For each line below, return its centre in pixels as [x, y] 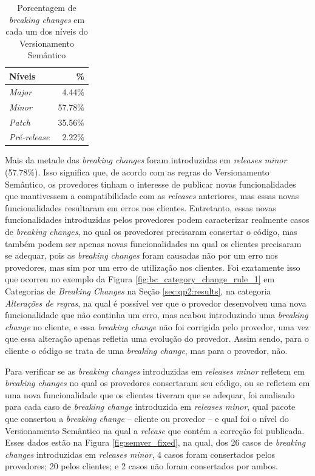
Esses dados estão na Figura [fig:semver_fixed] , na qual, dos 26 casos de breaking [155, 442]
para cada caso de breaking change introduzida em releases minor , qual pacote [150, 406]
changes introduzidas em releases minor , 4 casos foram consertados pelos [140, 454]
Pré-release [29, 137]
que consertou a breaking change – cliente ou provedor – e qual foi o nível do [147, 418]
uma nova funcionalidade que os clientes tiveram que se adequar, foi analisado [150, 394]
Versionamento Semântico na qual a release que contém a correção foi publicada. [155, 430]
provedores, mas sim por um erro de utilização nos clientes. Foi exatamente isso [153, 267]
